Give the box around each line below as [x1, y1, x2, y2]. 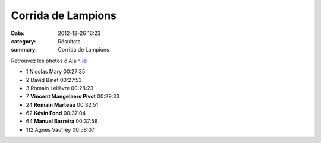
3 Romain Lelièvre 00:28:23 [26, 84, 94, 91]
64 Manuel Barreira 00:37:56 [26, 117, 98, 125]
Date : [11, 30, 25, 37]
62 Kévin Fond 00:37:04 [26, 110, 86, 117]
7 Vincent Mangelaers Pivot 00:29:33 [26, 93, 120, 100]
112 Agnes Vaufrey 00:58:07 [26, 126, 95, 133]
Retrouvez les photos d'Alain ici [11, 57, 88, 64]
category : [11, 37, 36, 45]
